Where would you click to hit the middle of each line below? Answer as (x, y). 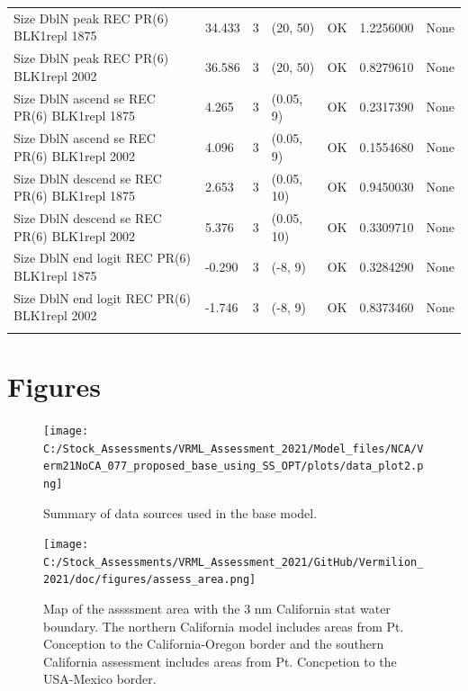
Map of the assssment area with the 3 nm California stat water (217, 609)
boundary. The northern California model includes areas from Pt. (224, 626)
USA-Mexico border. (100, 679)
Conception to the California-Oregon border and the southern (214, 644)
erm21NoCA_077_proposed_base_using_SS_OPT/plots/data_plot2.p (234, 467)
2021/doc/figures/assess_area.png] (150, 580)
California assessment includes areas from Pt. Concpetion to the (220, 661)
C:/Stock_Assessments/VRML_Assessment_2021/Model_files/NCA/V (234, 449)
